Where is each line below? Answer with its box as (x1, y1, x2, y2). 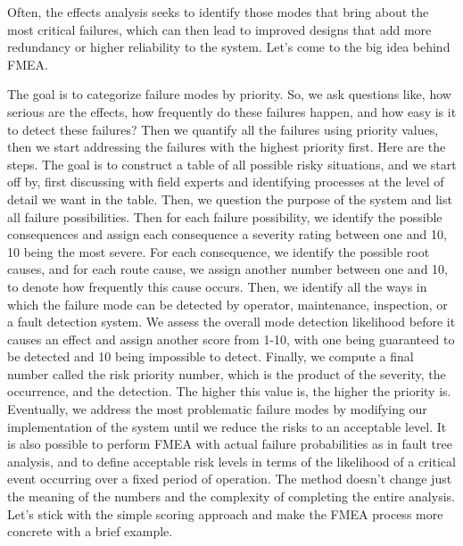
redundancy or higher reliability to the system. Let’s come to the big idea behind (7, 37, 451, 56)
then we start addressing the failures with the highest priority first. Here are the (7, 137, 446, 156)
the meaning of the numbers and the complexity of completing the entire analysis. (7, 487, 455, 506)
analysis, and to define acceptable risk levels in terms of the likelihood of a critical (7, 451, 456, 470)
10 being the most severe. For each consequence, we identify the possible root (7, 242, 430, 261)
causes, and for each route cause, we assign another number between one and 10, (7, 260, 448, 278)
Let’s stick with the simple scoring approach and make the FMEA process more (7, 504, 443, 523)
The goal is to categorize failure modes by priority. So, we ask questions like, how (7, 85, 451, 103)
